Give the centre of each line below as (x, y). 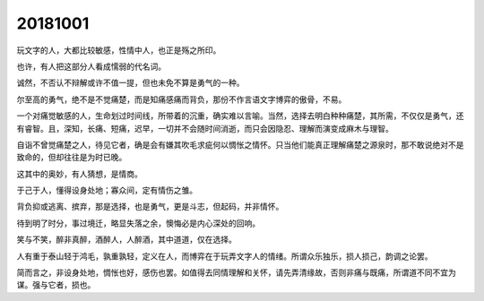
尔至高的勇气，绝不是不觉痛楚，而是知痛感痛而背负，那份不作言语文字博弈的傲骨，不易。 (181, 99)
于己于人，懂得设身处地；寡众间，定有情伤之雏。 (107, 190)
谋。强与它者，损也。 (56, 285)
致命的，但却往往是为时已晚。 (72, 158)
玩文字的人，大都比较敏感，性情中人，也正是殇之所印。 (119, 50)
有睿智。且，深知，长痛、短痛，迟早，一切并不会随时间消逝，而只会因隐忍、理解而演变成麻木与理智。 (205, 128)
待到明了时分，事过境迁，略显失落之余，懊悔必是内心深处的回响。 (138, 223)
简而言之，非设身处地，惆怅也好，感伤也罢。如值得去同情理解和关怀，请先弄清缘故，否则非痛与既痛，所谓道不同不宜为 (236, 272)
